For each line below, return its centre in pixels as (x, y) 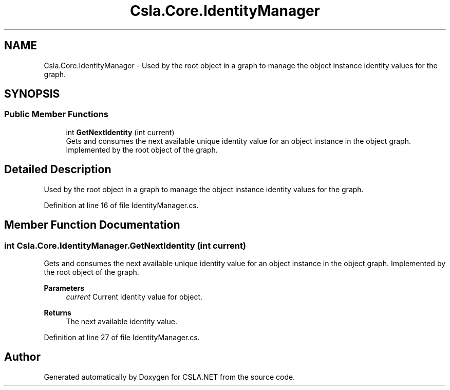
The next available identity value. (121, 321)
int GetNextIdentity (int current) (120, 132)
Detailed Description (58, 170)
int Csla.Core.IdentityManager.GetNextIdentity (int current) (125, 245)
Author (22, 357)
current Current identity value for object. (134, 296)
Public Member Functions (56, 114)
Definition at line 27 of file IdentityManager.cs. (122, 337)
